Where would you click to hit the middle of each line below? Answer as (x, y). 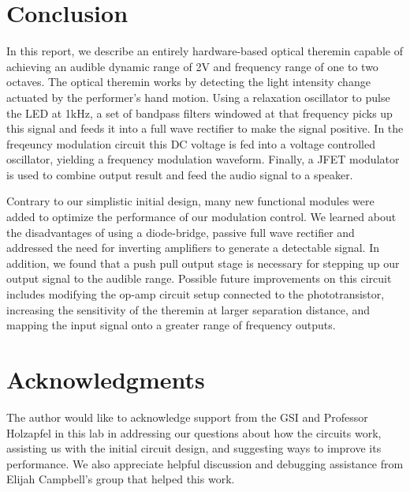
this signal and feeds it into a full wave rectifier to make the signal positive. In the (205, 128)
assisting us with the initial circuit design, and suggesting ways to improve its (194, 448)
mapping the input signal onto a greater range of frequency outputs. (171, 325)
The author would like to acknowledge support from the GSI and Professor (187, 417)
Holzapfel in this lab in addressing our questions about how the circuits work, (194, 432)
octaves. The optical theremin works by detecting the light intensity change (188, 82)
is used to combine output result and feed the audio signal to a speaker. (180, 174)
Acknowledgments (106, 379)
